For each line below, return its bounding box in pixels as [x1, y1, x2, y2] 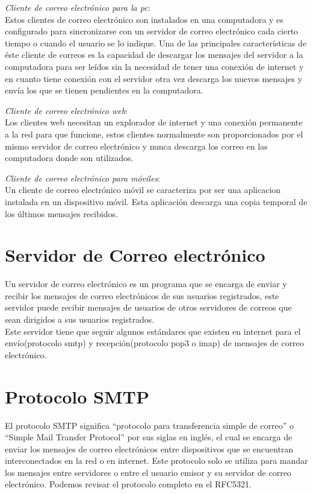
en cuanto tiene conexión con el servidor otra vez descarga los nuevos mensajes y [5, 72, 303, 84]
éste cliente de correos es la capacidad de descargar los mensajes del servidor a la [5, 48, 303, 61]
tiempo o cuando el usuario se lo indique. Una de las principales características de [5, 36, 307, 49]
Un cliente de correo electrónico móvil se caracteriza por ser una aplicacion [5, 183, 281, 196]
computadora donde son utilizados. [5, 151, 134, 164]
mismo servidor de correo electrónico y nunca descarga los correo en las [5, 139, 268, 152]
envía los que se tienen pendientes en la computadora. [5, 84, 203, 97]
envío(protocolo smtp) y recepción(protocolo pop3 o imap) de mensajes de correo [5, 337, 304, 349]
